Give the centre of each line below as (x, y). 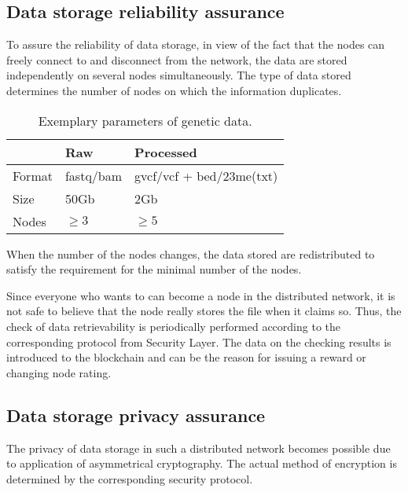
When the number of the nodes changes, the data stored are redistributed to (191, 253)
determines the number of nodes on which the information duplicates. (174, 90)
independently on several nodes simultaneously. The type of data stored (179, 75)
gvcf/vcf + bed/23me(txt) (206, 175)
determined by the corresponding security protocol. (130, 478)
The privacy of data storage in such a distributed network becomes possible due (198, 448)
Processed (166, 152)
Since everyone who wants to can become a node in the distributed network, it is (201, 295)
